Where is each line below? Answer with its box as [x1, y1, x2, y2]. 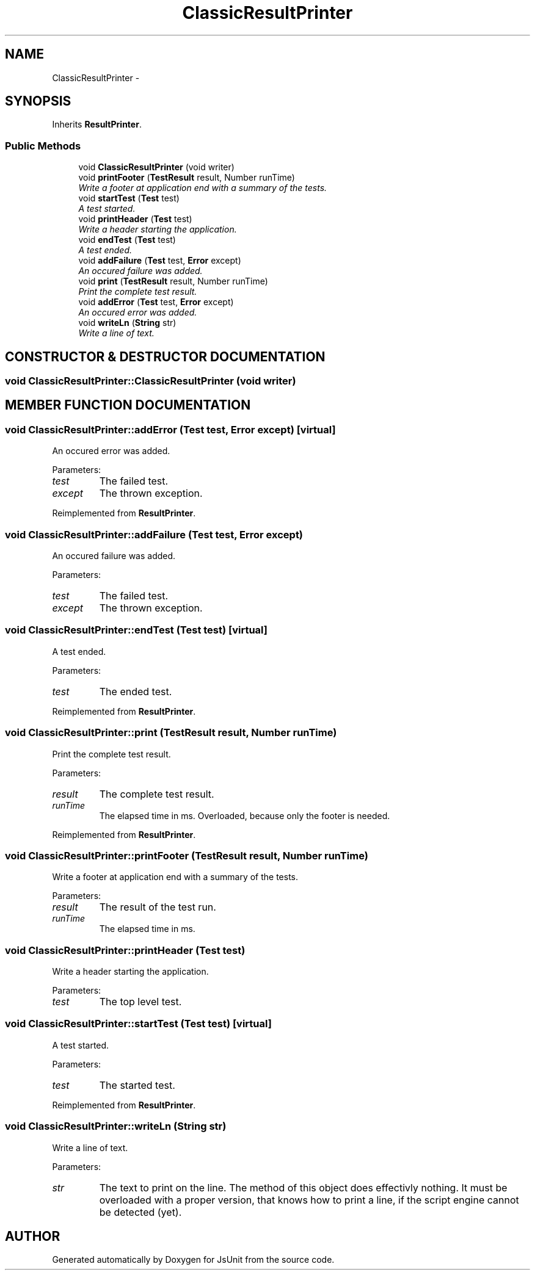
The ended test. [99, 685, 172, 698]
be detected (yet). [99, 1205, 182, 1218]
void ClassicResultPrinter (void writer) [78, 162, 235, 173]
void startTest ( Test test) [78, 193, 180, 204]
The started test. [99, 1078, 175, 1091]
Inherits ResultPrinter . [52, 119, 142, 130]
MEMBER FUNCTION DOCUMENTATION [5, 397, 251, 413]
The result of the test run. [99, 901, 216, 914]
